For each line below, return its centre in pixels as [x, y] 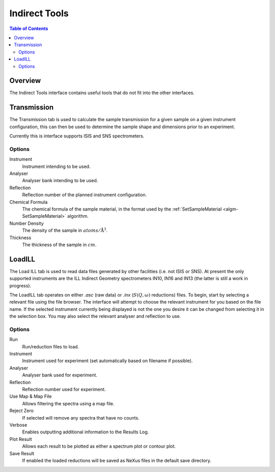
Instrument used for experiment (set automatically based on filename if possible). [107, 361]
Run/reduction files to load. [50, 346]
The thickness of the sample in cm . [59, 245]
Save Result [22, 453]
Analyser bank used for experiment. [60, 375]
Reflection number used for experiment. [64, 390]
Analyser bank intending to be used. [60, 181]
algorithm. [78, 216]
